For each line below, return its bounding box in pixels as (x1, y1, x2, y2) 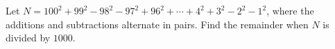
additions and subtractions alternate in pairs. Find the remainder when (6, 17, 309, 31)
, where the (266, 3, 314, 17)
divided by (6, 30, 51, 45)
